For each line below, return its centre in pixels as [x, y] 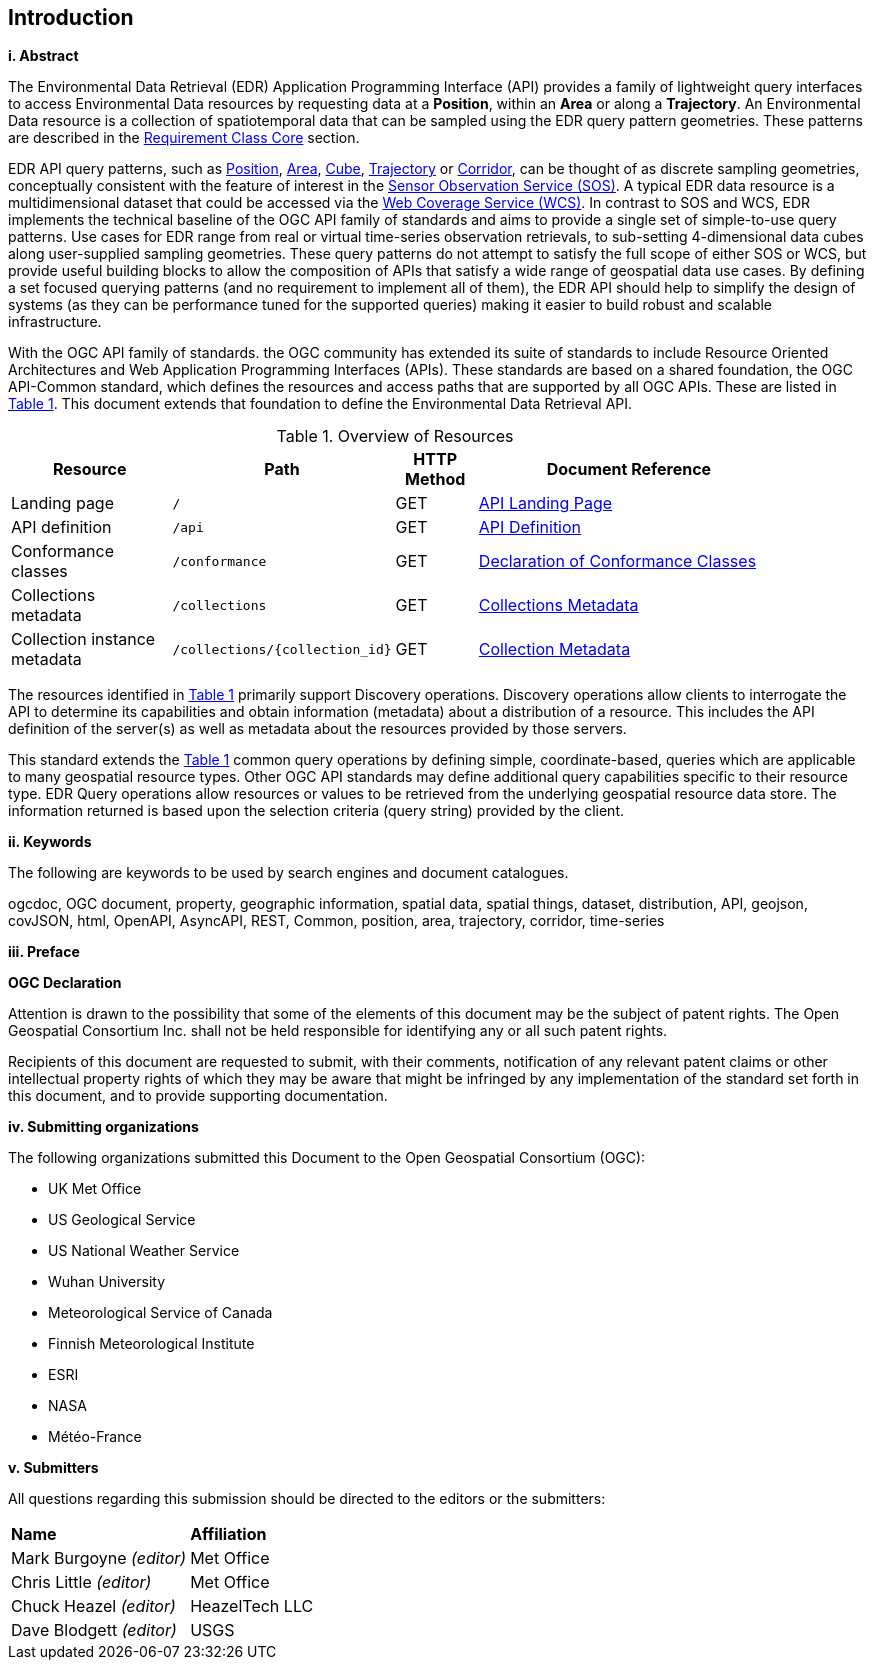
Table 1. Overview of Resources [395, 436]
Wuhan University [107, 1282]
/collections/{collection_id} [282, 649]
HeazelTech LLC [252, 1606]
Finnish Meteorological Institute [151, 1344]
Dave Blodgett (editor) [94, 1630]
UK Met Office [95, 1189]
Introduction [71, 17]
